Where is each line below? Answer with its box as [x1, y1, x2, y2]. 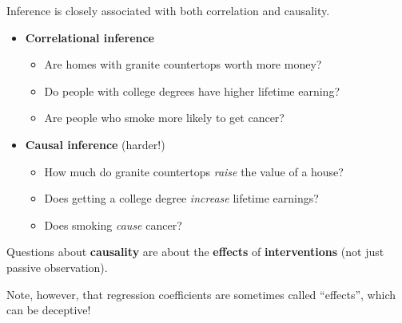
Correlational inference [25, 29, 154, 45]
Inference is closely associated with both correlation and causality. [6, 2, 330, 18]
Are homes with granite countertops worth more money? [44, 56, 322, 73]
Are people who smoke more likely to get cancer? [44, 109, 285, 126]
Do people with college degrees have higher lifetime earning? [44, 82, 340, 99]
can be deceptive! [6, 301, 91, 318]
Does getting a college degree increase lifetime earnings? [44, 190, 319, 207]
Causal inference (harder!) [25, 136, 165, 152]
